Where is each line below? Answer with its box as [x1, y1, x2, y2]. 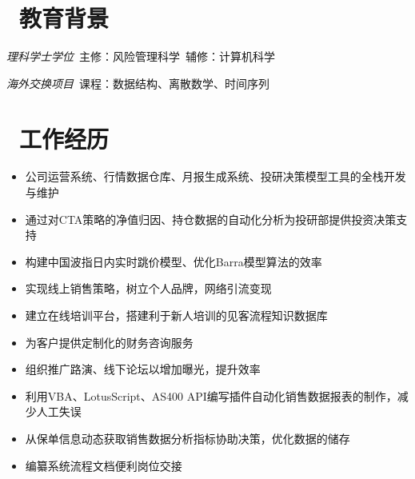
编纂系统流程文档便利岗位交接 [25, 457, 182, 473]
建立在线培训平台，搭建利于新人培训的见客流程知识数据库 [25, 307, 328, 323]
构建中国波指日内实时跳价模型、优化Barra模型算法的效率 [25, 253, 322, 269]
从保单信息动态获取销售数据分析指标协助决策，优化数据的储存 [25, 429, 350, 446]
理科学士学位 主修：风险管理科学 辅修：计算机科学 [6, 48, 275, 65]
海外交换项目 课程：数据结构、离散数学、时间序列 [6, 74, 269, 91]
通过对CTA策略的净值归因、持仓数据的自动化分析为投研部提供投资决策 [25, 210, 397, 227]
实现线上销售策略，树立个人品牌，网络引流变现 [25, 280, 272, 297]
